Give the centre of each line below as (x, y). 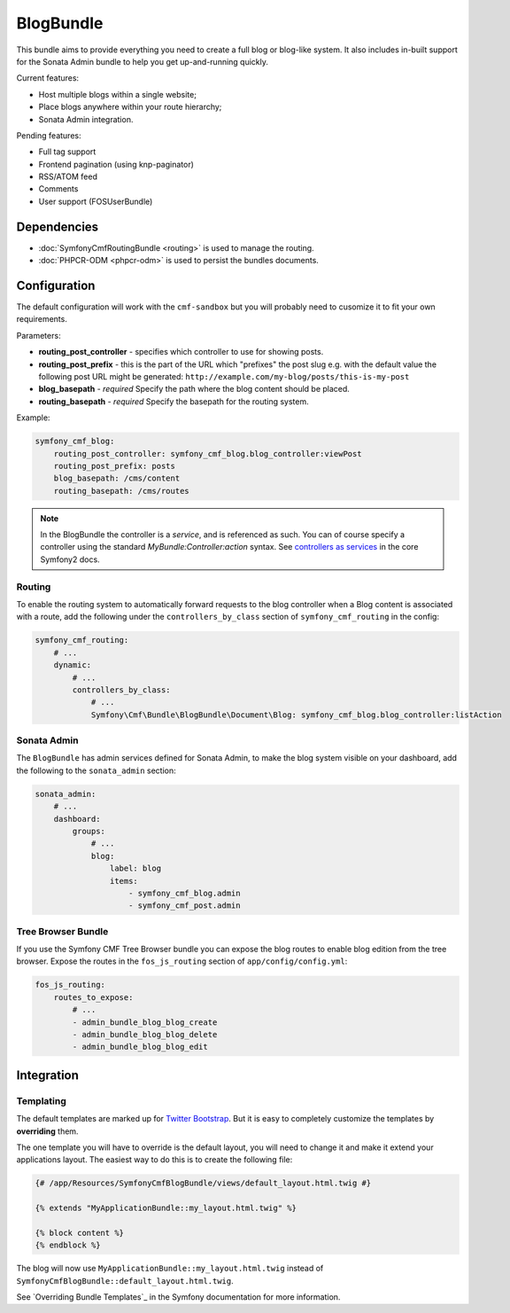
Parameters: (39, 335)
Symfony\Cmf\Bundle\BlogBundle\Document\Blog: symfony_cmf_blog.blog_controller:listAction (296, 715)
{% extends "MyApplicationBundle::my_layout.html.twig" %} (166, 1208)
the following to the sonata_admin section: (96, 770)
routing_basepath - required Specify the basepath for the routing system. (174, 401)
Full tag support (67, 152)
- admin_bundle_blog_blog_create (145, 1022)
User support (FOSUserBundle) (96, 201)
